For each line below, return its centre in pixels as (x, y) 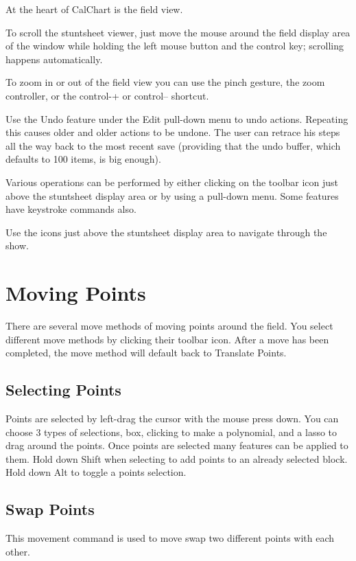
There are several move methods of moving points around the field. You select (169, 326)
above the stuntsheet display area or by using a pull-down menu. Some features (172, 195)
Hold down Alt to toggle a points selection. (96, 472)
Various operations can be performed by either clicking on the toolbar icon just (172, 182)
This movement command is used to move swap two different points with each (170, 538)
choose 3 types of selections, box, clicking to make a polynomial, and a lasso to (171, 432)
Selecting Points (63, 390)
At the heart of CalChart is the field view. (94, 9)
